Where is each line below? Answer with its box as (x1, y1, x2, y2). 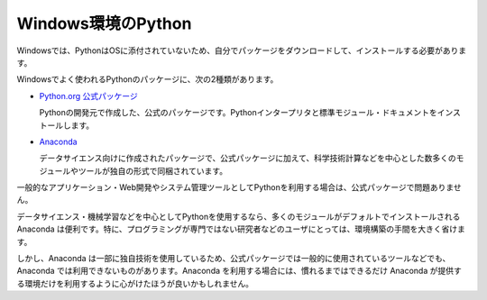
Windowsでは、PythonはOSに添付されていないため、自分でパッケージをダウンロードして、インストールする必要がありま (16, 45, 467, 56)
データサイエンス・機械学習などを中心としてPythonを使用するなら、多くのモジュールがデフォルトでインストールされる (16, 211, 461, 222)
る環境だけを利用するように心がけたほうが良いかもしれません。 (16, 277, 254, 288)
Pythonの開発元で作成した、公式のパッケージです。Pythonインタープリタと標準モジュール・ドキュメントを (39, 107, 437, 118)
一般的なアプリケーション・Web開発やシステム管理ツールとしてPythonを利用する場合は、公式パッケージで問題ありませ (16, 182, 462, 193)
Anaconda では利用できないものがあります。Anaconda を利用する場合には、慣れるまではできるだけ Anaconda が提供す (16, 266, 462, 277)
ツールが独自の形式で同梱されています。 (78, 165, 228, 176)
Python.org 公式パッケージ (39, 90, 139, 101)
